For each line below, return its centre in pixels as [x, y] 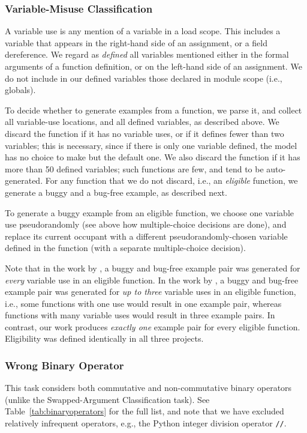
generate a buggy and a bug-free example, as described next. [116, 192]
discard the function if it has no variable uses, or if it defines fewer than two [145, 133]
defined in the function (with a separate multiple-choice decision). [125, 248]
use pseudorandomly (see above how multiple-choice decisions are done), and [146, 224]
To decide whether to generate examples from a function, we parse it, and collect [153, 110]
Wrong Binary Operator [64, 365]
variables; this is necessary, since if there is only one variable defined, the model [151, 145]
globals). [20, 90]
